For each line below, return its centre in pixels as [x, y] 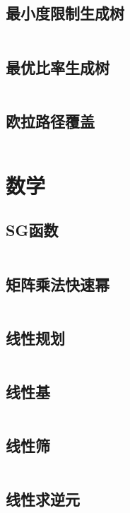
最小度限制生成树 [65, 13]
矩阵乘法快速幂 [58, 284]
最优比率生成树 [58, 67]
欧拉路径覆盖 [50, 120]
